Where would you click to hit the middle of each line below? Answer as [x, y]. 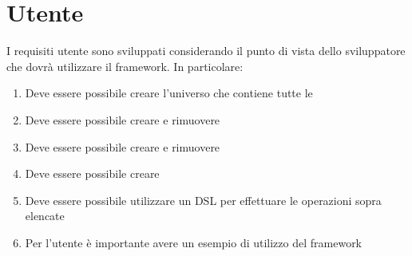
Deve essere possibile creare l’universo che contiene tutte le [169, 93]
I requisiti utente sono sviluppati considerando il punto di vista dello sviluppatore [206, 51]
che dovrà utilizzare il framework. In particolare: [125, 66]
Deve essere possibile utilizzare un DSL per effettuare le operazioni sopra [203, 200]
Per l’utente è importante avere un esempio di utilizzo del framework [194, 242]
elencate [45, 216]
